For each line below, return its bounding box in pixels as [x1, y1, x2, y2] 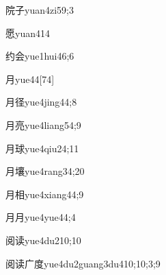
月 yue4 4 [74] [5, 71, 55, 86]
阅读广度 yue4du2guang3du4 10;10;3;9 [5, 256, 161, 270]
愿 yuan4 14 [5, 25, 50, 40]
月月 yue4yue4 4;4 [5, 210, 76, 224]
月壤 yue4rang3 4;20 [5, 164, 85, 178]
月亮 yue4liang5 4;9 [5, 117, 81, 132]
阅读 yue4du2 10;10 [5, 232, 81, 247]
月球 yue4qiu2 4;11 [5, 141, 79, 155]
